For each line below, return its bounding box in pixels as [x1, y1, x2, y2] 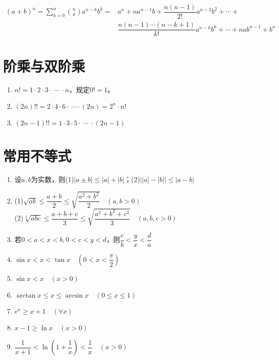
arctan [16, 292, 36, 299]
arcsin [65, 292, 83, 299]
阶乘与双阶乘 [3, 56, 86, 76]
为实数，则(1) [31, 174, 74, 184]
